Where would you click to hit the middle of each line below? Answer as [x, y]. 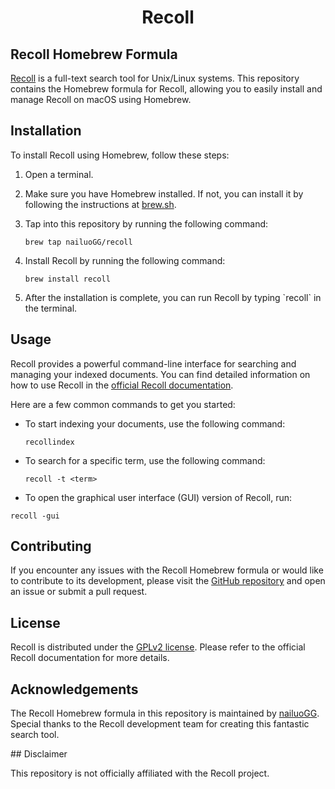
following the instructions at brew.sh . [100, 204]
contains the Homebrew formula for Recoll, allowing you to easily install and [166, 89]
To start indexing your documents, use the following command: [155, 423]
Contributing [51, 546]
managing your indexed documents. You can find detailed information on [160, 374]
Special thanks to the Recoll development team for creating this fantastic [160, 724]
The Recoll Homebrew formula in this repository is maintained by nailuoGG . [165, 713]
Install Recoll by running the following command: [125, 260]
